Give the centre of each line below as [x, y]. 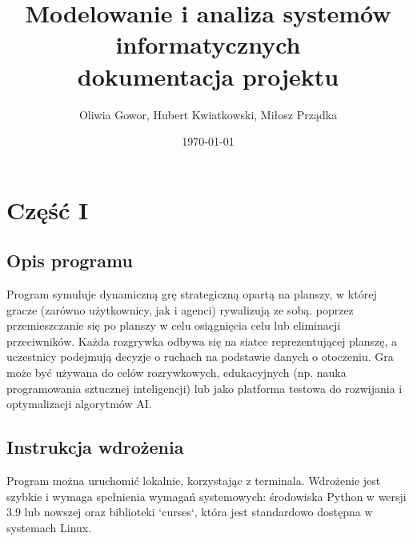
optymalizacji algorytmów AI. [79, 404]
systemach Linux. [49, 527]
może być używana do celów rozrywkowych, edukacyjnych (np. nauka [176, 373]
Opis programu [70, 260]
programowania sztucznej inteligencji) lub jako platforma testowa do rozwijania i [204, 388]
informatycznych [208, 44]
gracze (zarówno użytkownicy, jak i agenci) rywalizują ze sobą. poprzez [180, 309]
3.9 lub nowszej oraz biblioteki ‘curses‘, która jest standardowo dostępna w [190, 512]
